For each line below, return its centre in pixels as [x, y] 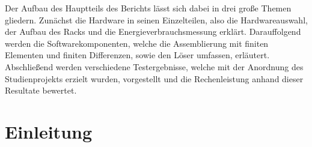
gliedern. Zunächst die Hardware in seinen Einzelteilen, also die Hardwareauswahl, [156, 19]
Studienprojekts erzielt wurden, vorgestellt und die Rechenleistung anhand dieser [154, 78]
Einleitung [49, 131]
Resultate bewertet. [41, 90]
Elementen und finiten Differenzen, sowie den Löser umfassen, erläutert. [137, 55]
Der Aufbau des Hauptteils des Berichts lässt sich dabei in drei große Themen [148, 8]
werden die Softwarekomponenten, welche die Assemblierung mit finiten [137, 43]
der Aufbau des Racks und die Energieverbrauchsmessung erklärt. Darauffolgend [153, 31]
